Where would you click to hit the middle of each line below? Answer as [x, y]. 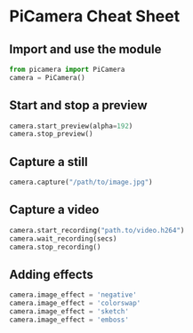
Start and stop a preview [79, 105]
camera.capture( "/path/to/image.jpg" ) [81, 182]
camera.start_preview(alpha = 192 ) [71, 126]
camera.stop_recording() [55, 247]
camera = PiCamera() [48, 77]
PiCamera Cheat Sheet [95, 16]
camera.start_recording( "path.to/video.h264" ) [97, 230]
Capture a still [48, 162]
